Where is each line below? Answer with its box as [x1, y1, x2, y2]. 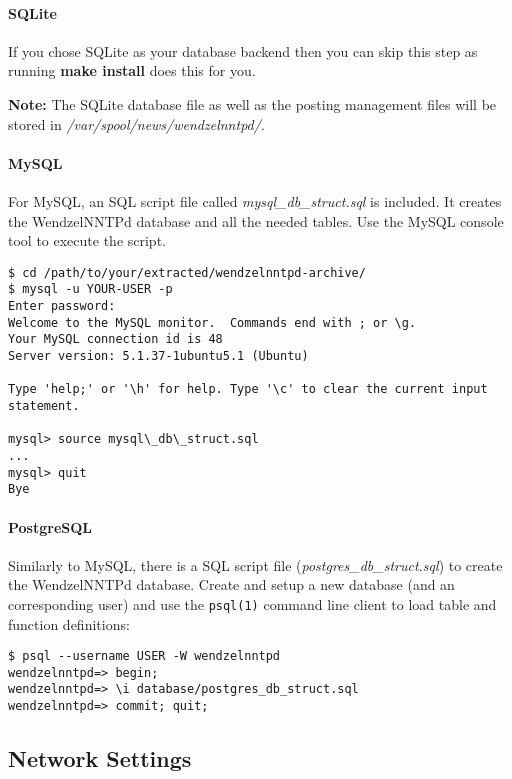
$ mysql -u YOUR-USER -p [8, 282, 173, 297]
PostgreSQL [8, 516, 93, 537]
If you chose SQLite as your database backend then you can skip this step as [8, 40, 478, 61]
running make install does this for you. [8, 60, 256, 81]
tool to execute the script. [8, 230, 166, 251]
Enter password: [8, 299, 116, 314]
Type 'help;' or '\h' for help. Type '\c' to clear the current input [8, 382, 488, 397]
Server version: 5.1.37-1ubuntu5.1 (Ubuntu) [8, 349, 309, 364]
